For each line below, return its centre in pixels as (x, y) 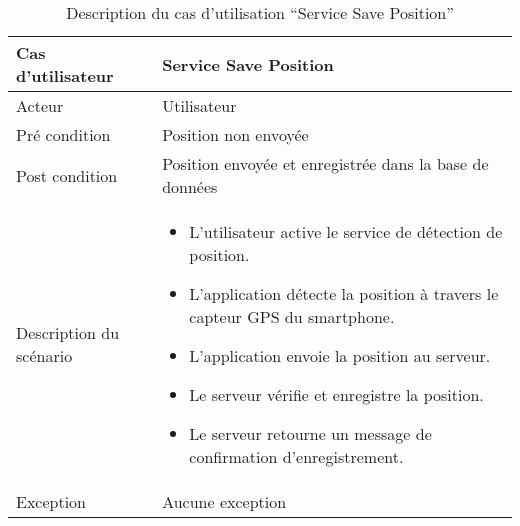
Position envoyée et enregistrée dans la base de (325, 163)
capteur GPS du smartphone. (292, 316)
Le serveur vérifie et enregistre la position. (336, 394)
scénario (44, 355)
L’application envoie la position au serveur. (340, 355)
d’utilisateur (65, 75)
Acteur (40, 105)
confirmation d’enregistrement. (296, 456)
